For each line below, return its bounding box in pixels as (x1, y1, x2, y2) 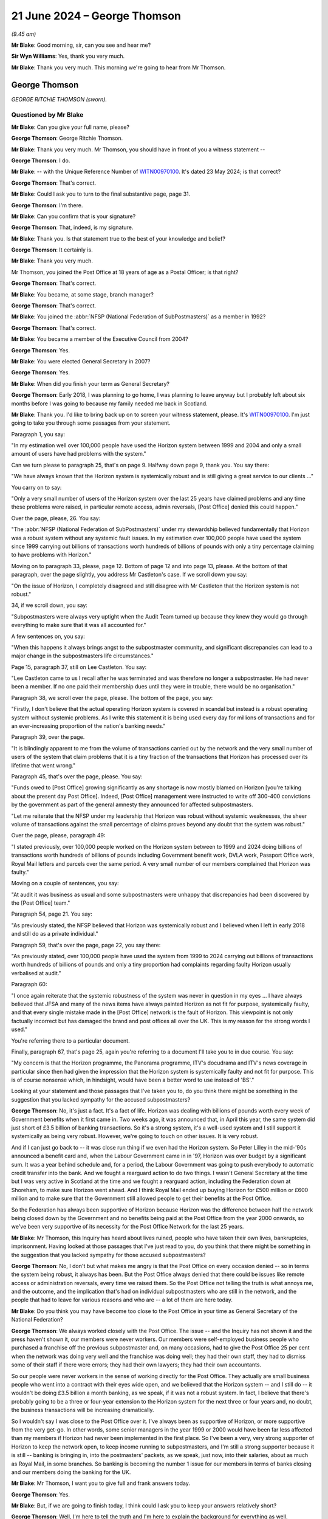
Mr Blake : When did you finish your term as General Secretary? (11, 380, 170, 387)
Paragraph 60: (11, 981, 47, 988)
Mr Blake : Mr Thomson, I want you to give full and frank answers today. (11, 1480, 191, 1487)
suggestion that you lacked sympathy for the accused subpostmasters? (11, 1096, 191, 1103)
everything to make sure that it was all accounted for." (11, 622, 146, 629)
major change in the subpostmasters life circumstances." (11, 652, 154, 659)
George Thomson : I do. (11, 157, 70, 164)
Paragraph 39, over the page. (11, 733, 85, 741)
